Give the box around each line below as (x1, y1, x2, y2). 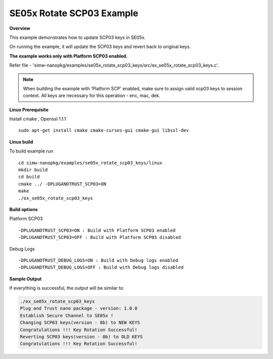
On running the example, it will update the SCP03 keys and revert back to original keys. (9, 43, 191, 50)
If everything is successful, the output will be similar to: (9, 285, 124, 291)
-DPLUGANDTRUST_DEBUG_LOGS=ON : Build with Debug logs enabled (18, 258, 178, 263)
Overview (9, 25, 30, 31)
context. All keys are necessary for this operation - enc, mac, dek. (23, 92, 160, 98)
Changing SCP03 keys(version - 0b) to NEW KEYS (20, 320, 140, 326)
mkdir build (18, 167, 48, 173)
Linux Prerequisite (9, 107, 49, 113)
